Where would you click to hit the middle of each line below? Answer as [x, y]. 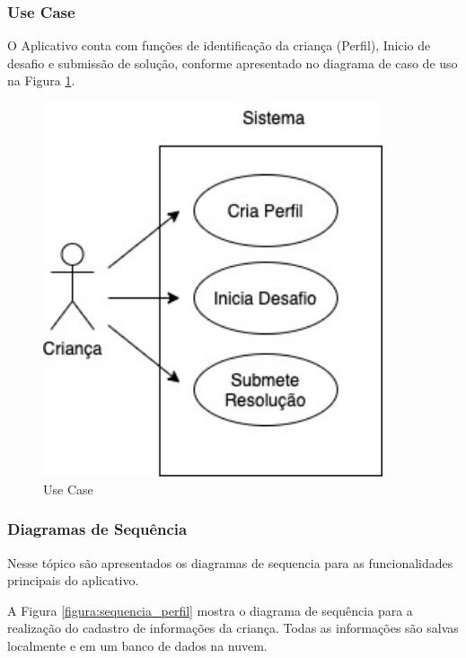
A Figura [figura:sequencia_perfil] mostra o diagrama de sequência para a [210, 610]
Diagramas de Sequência [97, 529]
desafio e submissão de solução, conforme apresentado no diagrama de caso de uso [233, 62]
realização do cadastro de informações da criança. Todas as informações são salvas [233, 628]
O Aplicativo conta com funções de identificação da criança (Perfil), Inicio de [219, 45]
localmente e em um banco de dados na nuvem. [137, 645]
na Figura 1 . [41, 80]
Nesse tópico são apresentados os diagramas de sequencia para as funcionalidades [230, 562]
